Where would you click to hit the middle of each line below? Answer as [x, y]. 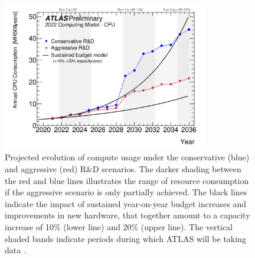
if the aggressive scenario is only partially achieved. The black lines [126, 192]
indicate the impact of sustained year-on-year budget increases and [126, 203]
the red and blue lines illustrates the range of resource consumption [127, 180]
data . [15, 250]
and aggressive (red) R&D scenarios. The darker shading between [123, 168]
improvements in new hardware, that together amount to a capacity [127, 215]
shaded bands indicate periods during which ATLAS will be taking [125, 238]
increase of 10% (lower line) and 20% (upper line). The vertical [119, 226]
